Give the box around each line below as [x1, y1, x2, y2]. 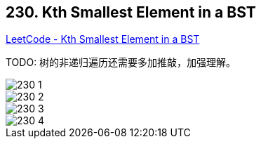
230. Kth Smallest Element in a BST [6, 4, 256, 21]
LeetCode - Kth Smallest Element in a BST [6, 33, 200, 46]
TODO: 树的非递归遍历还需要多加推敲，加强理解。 [6, 56, 236, 69]
